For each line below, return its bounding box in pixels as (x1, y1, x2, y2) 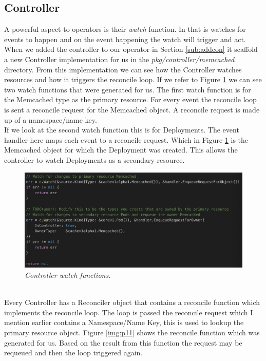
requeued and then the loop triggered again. (4, 347, 143, 358)
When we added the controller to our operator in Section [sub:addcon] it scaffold (4, 44, 258, 54)
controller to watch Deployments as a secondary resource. (4, 154, 185, 165)
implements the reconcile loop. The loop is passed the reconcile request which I (4, 307, 253, 317)
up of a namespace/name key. (4, 114, 97, 125)
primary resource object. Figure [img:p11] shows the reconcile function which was (4, 327, 260, 337)
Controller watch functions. (25, 270, 111, 280)
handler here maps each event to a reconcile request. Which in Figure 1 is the (4, 134, 249, 145)
